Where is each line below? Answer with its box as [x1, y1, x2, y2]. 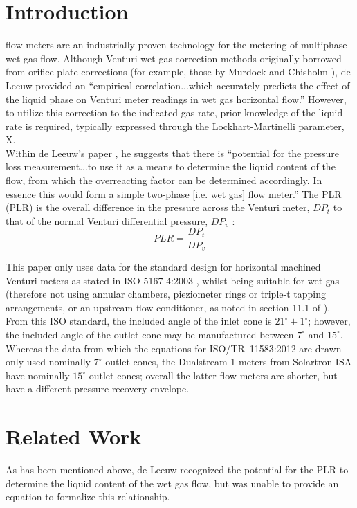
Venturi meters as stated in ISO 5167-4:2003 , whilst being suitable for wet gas [6, 273, 340, 287]
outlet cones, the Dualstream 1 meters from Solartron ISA [105, 354, 352, 369]
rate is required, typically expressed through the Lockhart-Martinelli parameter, [6, 118, 345, 133]
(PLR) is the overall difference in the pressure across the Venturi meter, [6, 200, 310, 215]
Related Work [6, 422, 142, 451]
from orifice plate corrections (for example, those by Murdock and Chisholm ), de [6, 64, 351, 79]
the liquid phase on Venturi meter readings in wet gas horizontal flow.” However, [6, 91, 347, 106]
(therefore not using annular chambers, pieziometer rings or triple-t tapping [6, 287, 326, 301]
